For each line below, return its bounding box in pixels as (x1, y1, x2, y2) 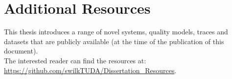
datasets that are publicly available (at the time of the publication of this (4, 36, 224, 46)
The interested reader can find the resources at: (4, 55, 146, 65)
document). (4, 46, 38, 56)
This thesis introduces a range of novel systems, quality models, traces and (4, 26, 228, 37)
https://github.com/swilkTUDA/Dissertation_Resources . (4, 65, 177, 75)
